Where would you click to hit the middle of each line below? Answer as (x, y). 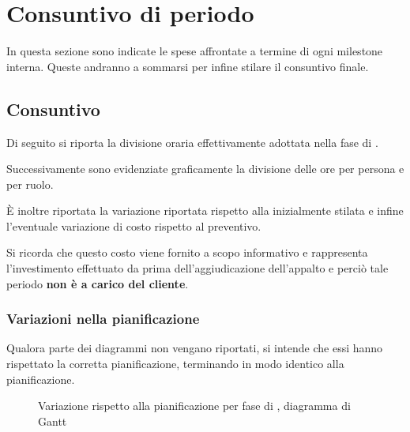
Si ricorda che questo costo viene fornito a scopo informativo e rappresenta (187, 252)
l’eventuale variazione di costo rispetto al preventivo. (134, 225)
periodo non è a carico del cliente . (98, 283)
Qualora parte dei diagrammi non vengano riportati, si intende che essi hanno (195, 348)
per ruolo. (30, 184)
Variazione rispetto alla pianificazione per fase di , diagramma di (194, 406)
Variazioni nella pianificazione (103, 319)
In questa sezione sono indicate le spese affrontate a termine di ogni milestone (195, 51)
